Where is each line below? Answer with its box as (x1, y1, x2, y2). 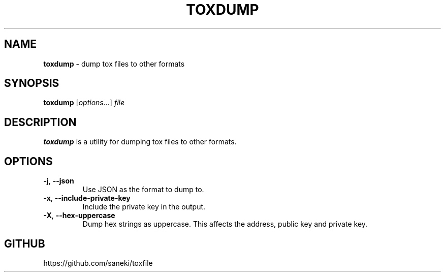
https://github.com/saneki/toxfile (43, 258, 153, 267)
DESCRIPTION (4, 115, 77, 129)
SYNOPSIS (4, 77, 59, 90)
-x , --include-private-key (43, 194, 131, 203)
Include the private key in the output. (82, 202, 206, 211)
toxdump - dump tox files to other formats (43, 59, 185, 68)
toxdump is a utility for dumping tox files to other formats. (43, 137, 237, 146)
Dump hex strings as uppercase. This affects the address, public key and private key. (82, 220, 368, 229)
